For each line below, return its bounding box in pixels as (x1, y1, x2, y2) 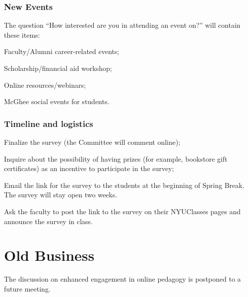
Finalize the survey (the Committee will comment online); (4, 137, 181, 147)
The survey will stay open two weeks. (4, 189, 118, 200)
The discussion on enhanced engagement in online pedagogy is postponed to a (4, 274, 241, 284)
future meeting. (4, 283, 51, 294)
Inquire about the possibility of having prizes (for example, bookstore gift (4, 153, 228, 164)
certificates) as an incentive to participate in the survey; (4, 163, 174, 174)
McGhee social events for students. (4, 96, 110, 107)
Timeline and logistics (4, 117, 93, 129)
